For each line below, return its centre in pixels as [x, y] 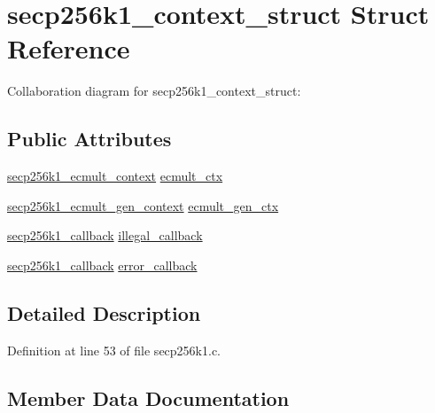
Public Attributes [89, 139]
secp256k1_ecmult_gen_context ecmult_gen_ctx [143, 205]
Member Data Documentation [148, 397]
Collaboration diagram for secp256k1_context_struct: [154, 91]
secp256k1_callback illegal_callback [105, 235]
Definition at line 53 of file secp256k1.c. [114, 350]
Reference [69, 48]
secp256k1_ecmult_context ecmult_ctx [115, 176]
